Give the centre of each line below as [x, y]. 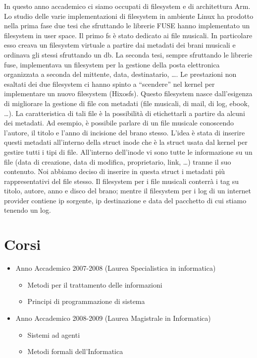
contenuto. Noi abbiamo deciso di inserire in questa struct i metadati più [115, 171]
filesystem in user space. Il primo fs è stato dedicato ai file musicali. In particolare [128, 35]
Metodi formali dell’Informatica [75, 351]
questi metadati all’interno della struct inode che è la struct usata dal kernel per [126, 142]
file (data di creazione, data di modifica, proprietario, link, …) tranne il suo [118, 161]
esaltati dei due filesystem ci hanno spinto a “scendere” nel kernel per [109, 84]
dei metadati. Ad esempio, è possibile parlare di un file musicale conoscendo [119, 123]
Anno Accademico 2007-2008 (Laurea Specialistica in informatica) [116, 268]
